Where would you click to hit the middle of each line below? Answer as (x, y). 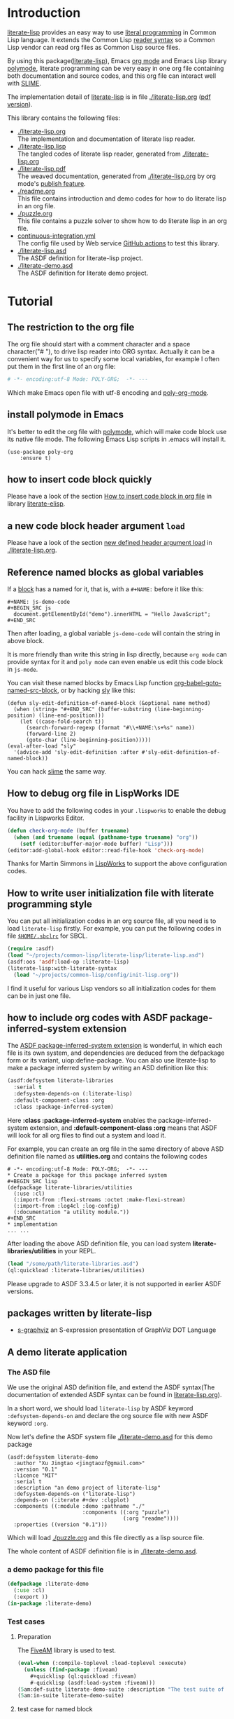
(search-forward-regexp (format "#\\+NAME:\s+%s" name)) (110, 728)
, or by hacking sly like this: (96, 690)
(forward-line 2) (51, 734)
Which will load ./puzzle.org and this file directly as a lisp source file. (106, 1538)
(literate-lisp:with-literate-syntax (62, 968)
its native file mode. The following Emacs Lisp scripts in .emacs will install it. (117, 439)
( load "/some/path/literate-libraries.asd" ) (73, 1264)
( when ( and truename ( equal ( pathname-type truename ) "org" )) (106, 837)
